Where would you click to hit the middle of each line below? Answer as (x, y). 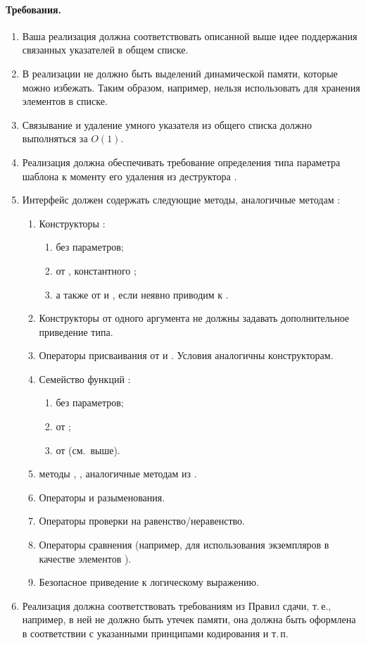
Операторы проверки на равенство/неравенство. (142, 521)
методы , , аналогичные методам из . (118, 474)
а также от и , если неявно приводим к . (142, 294)
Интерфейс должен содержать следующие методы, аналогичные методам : (181, 200)
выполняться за (55, 138)
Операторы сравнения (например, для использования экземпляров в (184, 545)
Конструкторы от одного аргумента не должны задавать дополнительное (194, 318)
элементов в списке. (65, 101)
